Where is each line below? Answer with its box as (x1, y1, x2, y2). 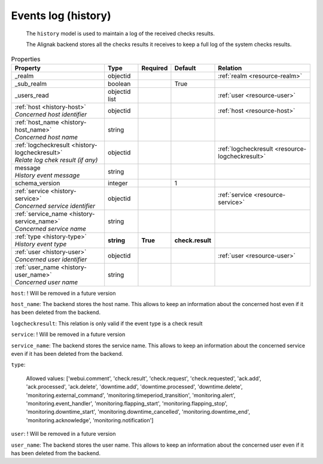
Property (14, 63, 41, 72)
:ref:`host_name (14, 118, 59, 126)
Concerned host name (14, 133, 78, 141)
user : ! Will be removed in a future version (11, 431, 116, 438)
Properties (11, 54, 41, 63)
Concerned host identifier (14, 110, 87, 118)
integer (108, 179, 128, 187)
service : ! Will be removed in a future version (11, 331, 126, 338)
